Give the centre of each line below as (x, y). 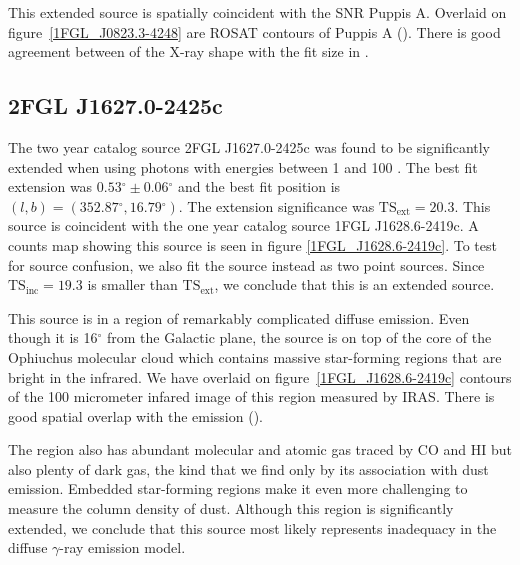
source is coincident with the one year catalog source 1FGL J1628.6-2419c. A (243, 225)
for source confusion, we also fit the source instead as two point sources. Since (246, 264)
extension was (50, 186)
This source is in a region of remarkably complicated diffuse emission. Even (239, 317)
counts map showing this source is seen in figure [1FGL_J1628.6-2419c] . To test (252, 244)
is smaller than (132, 284)
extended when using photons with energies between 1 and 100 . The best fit (243, 166)
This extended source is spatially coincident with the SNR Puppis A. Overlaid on (257, 12)
